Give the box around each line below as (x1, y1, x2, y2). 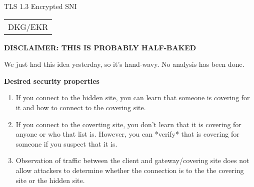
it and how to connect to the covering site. (15, 102, 146, 112)
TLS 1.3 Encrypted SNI (4, 1, 77, 11)
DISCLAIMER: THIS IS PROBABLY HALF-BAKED (4, 42, 196, 52)
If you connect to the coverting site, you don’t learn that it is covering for (15, 119, 241, 129)
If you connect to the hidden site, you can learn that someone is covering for (15, 92, 250, 103)
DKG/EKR (8, 20, 48, 32)
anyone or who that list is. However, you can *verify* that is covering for (15, 129, 239, 139)
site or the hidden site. (15, 175, 85, 185)
